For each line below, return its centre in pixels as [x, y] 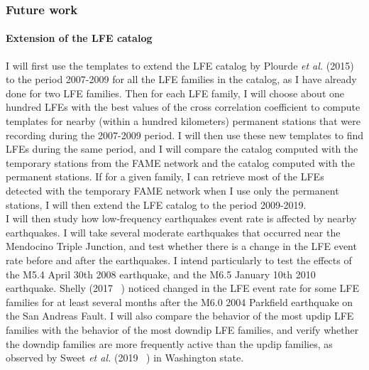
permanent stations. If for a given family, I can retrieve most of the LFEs [165, 176]
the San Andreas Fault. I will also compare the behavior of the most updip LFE [180, 316]
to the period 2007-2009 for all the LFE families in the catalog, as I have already [181, 79]
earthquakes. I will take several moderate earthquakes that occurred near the [173, 232]
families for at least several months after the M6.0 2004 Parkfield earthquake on [180, 301]
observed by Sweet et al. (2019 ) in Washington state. [125, 358]
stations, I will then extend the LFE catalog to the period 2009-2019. [156, 204]
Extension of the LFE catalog [79, 38]
